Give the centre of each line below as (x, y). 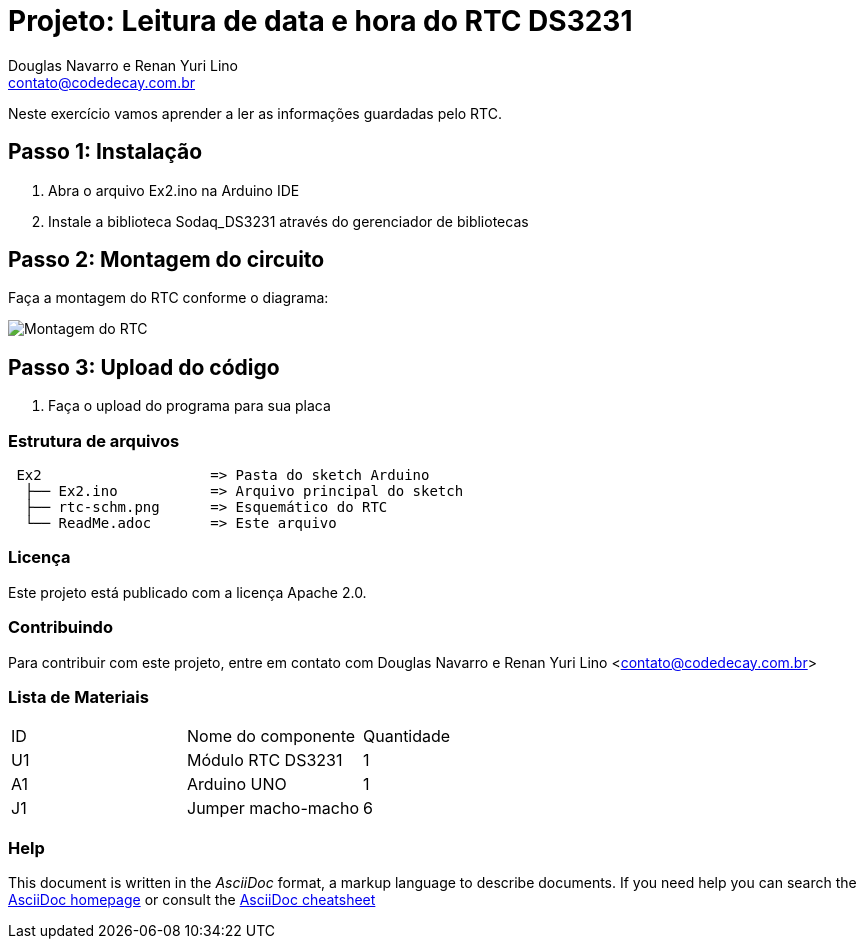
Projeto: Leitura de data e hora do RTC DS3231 (320, 21)
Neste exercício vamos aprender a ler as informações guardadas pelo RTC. (255, 113)
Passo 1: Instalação (105, 152)
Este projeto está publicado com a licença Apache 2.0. (187, 592)
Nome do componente (271, 736)
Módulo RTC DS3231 (265, 760)
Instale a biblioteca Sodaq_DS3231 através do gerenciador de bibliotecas (288, 221)
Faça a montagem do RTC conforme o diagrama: (168, 298)
